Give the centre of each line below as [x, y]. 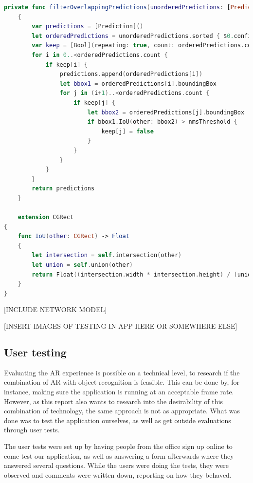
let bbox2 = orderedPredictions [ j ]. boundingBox [166, 112]
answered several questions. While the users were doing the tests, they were [116, 465]
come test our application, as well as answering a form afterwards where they [119, 455]
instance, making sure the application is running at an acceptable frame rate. [119, 391]
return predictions [63, 189]
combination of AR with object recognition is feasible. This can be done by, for [122, 382]
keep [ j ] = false [127, 131]
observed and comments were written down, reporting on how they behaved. [118, 474]
